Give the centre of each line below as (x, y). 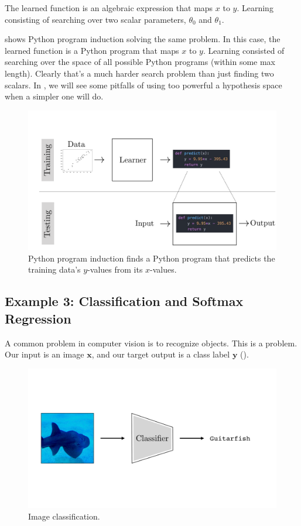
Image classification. (64, 516)
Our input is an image (45, 354)
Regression (38, 318)
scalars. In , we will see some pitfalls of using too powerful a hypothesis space (143, 85)
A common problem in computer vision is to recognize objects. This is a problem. (151, 343)
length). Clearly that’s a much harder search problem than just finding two (139, 73)
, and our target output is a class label (161, 354)
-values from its (115, 269)
